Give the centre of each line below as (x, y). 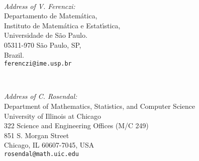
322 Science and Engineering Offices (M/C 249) (76, 125)
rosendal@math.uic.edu (42, 154)
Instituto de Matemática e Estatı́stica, (62, 25)
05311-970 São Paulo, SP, (43, 44)
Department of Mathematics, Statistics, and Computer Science (99, 106)
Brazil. (14, 54)
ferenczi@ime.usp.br (38, 64)
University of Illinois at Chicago (53, 116)
